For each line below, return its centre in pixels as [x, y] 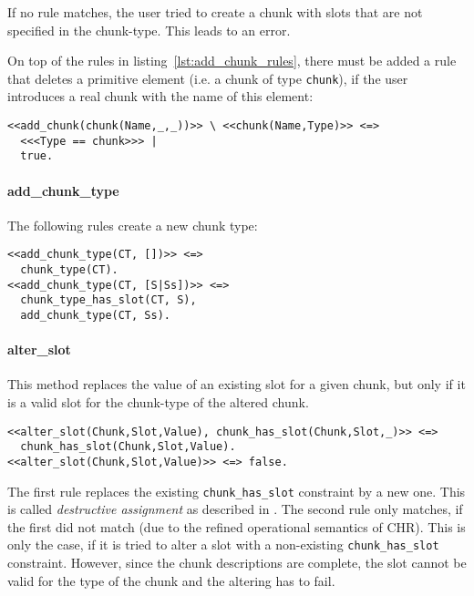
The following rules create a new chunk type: [133, 225]
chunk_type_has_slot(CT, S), [108, 300]
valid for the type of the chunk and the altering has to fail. [171, 580]
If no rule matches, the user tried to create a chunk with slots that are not [215, 12]
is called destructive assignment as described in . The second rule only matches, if [235, 509]
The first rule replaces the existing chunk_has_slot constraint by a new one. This [237, 491]
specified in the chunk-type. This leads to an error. [149, 30]
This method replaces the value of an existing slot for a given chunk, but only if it [237, 384]
